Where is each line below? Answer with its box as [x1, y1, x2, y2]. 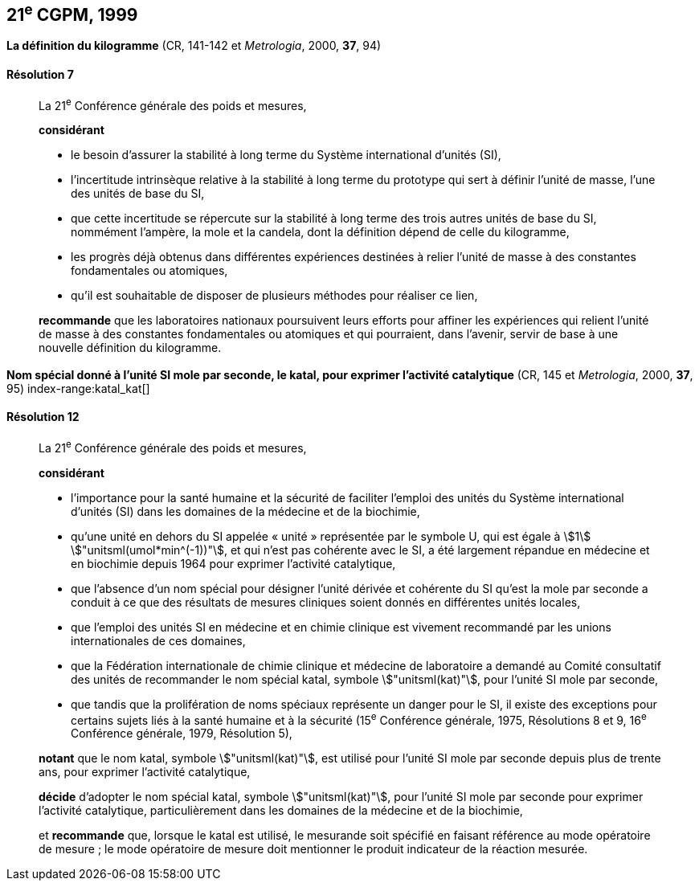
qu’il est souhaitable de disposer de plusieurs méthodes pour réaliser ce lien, [71, 288, 478, 303]
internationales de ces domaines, [71, 633, 246, 648]
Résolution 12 [6, 410, 80, 424]
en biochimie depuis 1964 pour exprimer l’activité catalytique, [71, 556, 396, 570]
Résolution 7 [6, 67, 74, 82]
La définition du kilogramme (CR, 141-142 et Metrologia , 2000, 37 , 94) [6, 39, 382, 53]
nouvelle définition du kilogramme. [39, 341, 222, 355]
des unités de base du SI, [71, 186, 205, 201]
